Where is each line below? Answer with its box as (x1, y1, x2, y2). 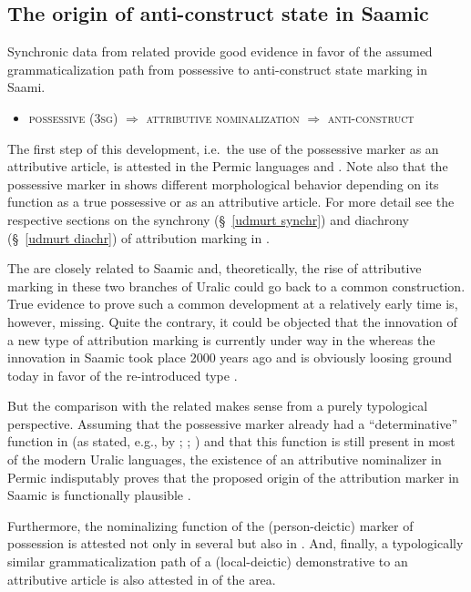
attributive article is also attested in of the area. (7, 569, 276, 588)
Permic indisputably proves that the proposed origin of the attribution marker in (7, 467, 459, 486)
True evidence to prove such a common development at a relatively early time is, (7, 294, 458, 313)
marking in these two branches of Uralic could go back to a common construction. (7, 276, 466, 295)
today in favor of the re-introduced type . (7, 365, 238, 384)
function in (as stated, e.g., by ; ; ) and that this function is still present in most (7, 432, 456, 451)
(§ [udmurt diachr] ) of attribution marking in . (7, 228, 270, 247)
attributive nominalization (146, 107, 300, 127)
